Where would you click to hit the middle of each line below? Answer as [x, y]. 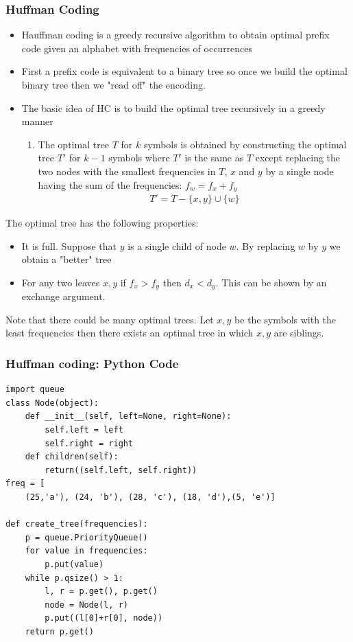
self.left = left [84, 430]
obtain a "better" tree [66, 259]
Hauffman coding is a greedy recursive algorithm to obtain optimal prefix [175, 35]
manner [37, 121]
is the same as [214, 158]
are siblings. [299, 333]
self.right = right [89, 443]
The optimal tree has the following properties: [102, 223]
